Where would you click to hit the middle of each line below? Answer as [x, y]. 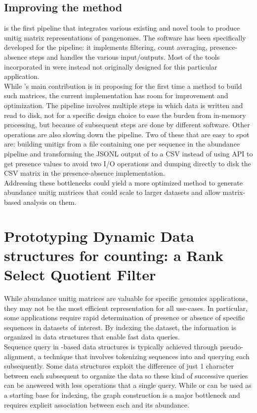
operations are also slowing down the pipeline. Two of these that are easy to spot [127, 134]
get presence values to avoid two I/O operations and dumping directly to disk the [128, 163]
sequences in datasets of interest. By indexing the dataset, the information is [120, 327]
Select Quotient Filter [80, 275]
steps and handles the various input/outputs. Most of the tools [125, 56]
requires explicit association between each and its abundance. [97, 404]
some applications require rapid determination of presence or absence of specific [125, 318]
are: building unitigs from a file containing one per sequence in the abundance [122, 144]
